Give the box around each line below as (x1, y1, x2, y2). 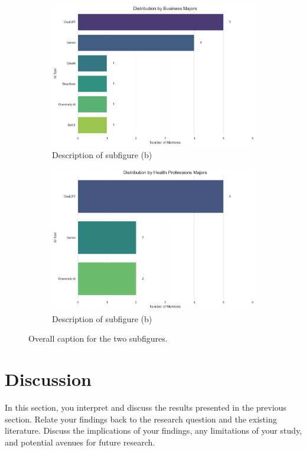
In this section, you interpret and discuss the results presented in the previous (5, 401, 287, 414)
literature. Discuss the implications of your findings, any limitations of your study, (5, 424, 302, 437)
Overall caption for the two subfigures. (28, 332, 168, 345)
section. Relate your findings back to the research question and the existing (5, 412, 277, 425)
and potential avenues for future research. (5, 435, 155, 448)
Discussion (5, 367, 92, 391)
